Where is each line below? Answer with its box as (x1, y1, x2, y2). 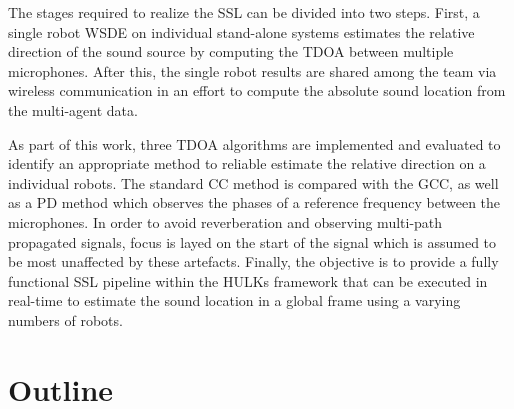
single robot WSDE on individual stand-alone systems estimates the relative (8, 21, 475, 42)
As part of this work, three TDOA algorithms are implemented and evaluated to (8, 133, 501, 154)
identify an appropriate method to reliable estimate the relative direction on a (8, 153, 486, 174)
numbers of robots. (8, 309, 123, 330)
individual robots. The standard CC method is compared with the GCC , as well (8, 172, 499, 193)
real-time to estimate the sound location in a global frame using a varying (8, 290, 461, 311)
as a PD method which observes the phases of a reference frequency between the (8, 192, 501, 213)
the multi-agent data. (8, 99, 138, 120)
